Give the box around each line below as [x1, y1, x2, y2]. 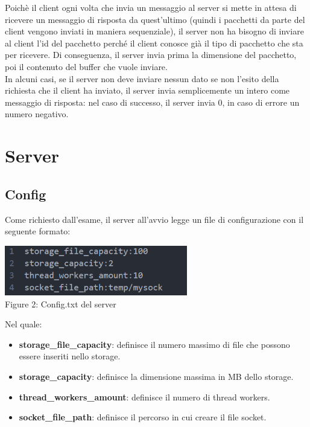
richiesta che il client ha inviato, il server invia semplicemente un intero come [5, 84, 290, 97]
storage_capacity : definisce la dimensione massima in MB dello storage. [19, 370, 294, 383]
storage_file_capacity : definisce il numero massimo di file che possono [19, 338, 290, 350]
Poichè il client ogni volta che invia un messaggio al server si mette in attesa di [5, 1, 297, 13]
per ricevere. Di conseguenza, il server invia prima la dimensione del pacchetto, [5, 48, 297, 61]
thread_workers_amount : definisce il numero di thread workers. [19, 390, 270, 403]
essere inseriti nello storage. [19, 350, 121, 362]
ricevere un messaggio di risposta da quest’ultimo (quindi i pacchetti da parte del [5, 13, 305, 25]
